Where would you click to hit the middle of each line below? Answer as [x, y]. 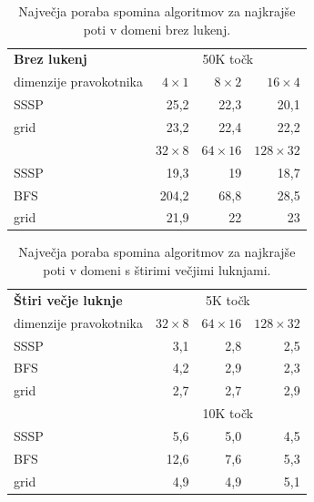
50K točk [228, 59]
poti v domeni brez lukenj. [157, 29]
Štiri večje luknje [68, 299]
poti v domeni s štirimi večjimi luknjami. [157, 270]
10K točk [228, 413]
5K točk [228, 299]
